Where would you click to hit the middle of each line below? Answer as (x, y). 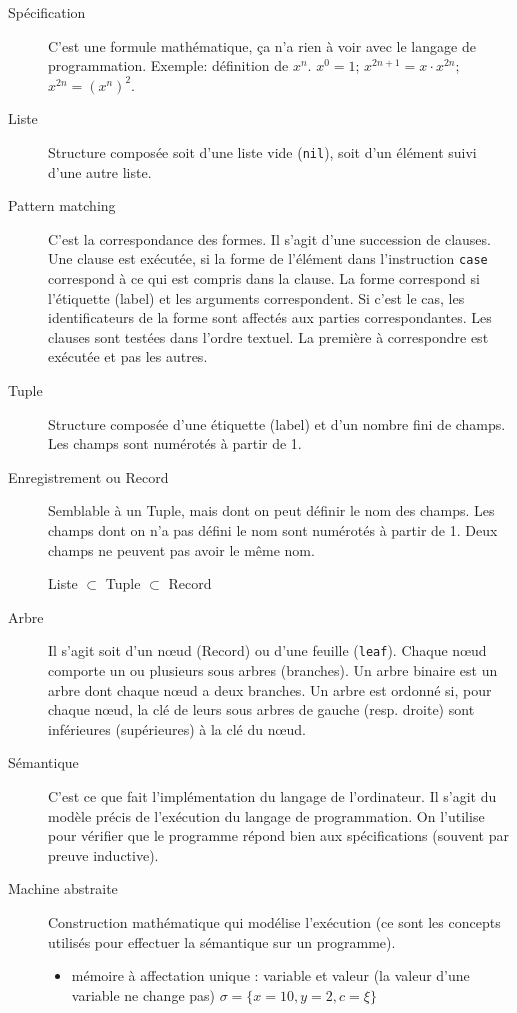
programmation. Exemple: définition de (168, 65)
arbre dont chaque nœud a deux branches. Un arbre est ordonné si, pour (270, 689)
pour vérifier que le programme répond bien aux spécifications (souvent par (278, 835)
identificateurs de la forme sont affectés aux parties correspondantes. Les (270, 317)
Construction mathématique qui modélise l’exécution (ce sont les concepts (274, 921)
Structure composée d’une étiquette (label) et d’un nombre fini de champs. (277, 423)
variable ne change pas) (143, 994)
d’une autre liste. (100, 171)
